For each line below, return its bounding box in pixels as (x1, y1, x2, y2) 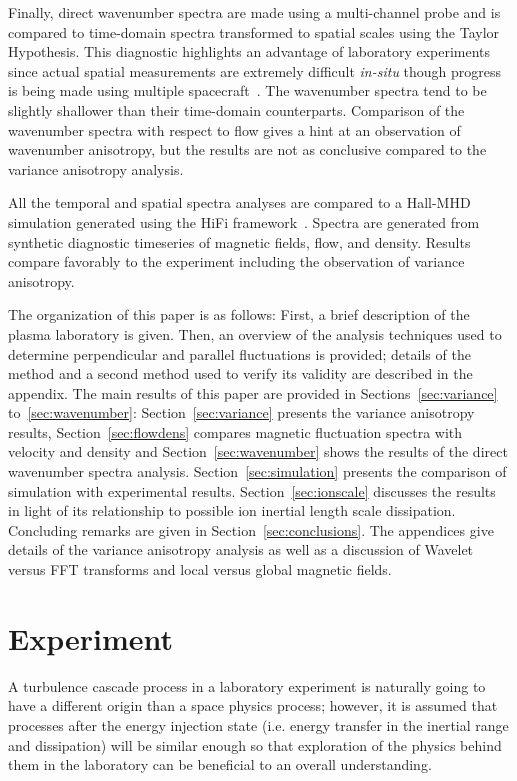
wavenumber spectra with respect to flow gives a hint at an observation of (8, 119, 461, 140)
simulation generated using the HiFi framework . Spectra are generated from (8, 211, 480, 232)
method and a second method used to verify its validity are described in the (8, 363, 473, 384)
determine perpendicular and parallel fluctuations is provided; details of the (8, 343, 471, 364)
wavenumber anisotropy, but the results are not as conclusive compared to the (8, 139, 487, 160)
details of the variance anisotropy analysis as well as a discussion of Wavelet (8, 539, 474, 560)
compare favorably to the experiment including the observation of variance (8, 251, 465, 272)
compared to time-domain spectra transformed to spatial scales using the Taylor (8, 21, 500, 42)
